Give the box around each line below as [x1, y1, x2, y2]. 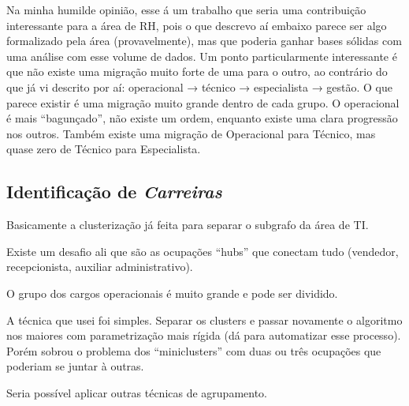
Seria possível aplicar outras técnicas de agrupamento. [6, 384, 268, 400]
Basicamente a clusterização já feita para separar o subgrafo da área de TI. [6, 216, 369, 233]
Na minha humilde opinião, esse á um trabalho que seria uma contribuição [6, 2, 366, 17]
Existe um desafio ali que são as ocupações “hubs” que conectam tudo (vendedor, [6, 242, 399, 259]
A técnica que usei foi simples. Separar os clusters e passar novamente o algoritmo [6, 311, 403, 328]
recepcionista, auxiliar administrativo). [6, 258, 193, 275]
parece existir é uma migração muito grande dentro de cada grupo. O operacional [6, 94, 400, 111]
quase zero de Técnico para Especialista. [6, 141, 201, 157]
